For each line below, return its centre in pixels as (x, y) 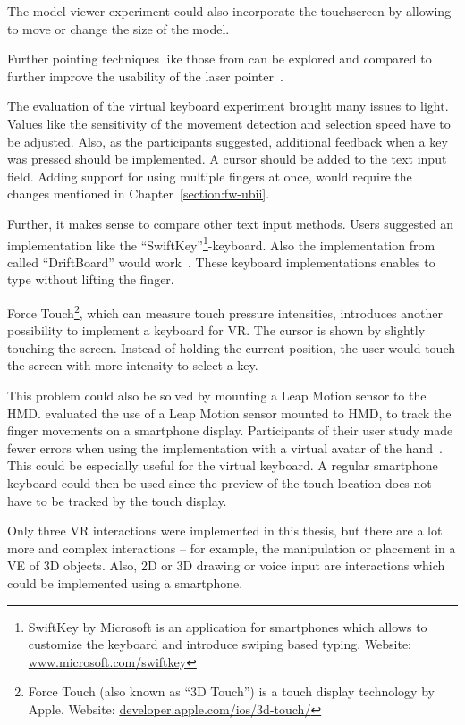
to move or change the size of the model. (118, 28)
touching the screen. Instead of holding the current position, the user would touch (231, 347)
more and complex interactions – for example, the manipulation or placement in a (232, 548)
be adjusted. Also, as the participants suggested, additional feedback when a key (228, 141)
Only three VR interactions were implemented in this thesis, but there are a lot (225, 531)
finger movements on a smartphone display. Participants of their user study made (230, 430)
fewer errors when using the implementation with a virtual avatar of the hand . (225, 447)
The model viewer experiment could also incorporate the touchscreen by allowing (229, 11)
